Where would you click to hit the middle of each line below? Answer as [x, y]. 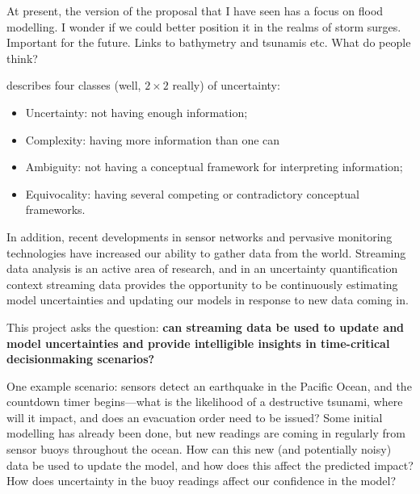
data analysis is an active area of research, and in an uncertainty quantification [202, 268]
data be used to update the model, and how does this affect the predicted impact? [210, 465]
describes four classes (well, [74, 85]
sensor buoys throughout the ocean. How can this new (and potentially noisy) [199, 449]
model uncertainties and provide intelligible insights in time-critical [198, 343]
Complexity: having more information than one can [153, 139]
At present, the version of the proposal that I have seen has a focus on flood [195, 10]
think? [22, 58]
